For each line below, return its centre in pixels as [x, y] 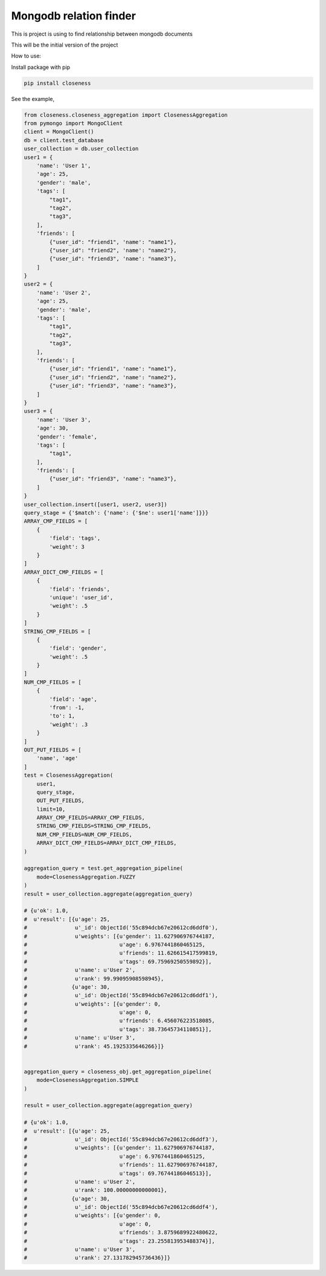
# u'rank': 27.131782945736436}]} [97, 1258]
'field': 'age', [73, 699]
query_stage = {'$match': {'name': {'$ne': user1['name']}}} [116, 513]
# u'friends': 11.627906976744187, [121, 1165]
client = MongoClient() [59, 132]
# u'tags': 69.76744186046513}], [118, 1173]
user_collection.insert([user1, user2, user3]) [95, 504]
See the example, [33, 99]
